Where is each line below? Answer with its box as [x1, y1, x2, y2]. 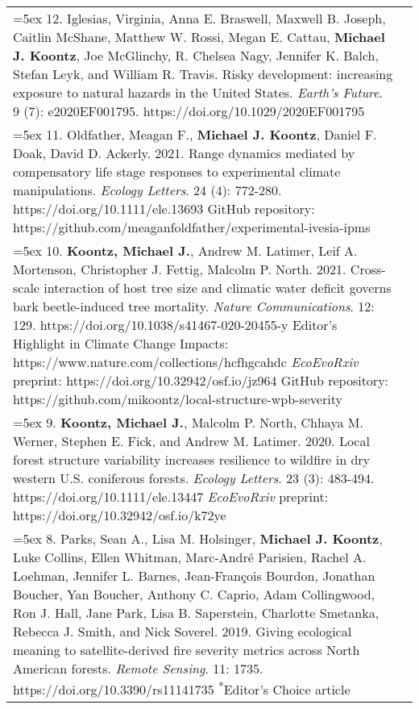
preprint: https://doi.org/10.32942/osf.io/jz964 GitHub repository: [13, 371, 389, 390]
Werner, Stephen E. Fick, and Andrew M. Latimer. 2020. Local [13, 432, 370, 450]
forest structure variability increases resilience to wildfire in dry [13, 450, 371, 469]
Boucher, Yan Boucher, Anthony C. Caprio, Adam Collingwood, [13, 585, 375, 603]
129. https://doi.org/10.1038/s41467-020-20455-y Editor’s [13, 315, 338, 334]
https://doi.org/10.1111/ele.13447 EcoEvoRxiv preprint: [13, 487, 329, 506]
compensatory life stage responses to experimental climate [13, 162, 341, 181]
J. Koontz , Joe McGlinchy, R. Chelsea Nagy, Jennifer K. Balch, [13, 46, 379, 65]
